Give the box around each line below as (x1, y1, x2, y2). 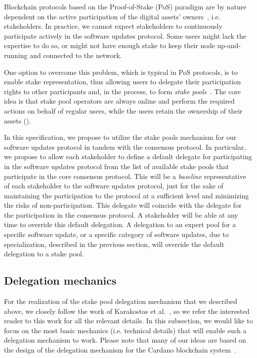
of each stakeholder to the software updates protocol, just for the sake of (4, 180, 223, 191)
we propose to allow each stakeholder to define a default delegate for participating (4, 151, 252, 162)
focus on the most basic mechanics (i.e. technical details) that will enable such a (4, 325, 247, 335)
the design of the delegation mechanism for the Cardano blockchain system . (4, 345, 236, 355)
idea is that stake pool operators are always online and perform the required (4, 96, 235, 106)
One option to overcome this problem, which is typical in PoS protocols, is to (4, 66, 238, 77)
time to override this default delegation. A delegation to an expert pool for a (4, 219, 236, 230)
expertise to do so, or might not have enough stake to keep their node (4, 40, 215, 51)
